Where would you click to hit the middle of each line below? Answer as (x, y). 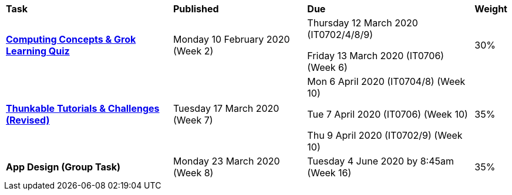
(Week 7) (193, 120)
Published (196, 9)
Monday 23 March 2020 (226, 161)
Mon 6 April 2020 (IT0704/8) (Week (386, 81)
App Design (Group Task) (63, 167)
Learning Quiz (38, 51)
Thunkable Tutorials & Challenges (83, 108)
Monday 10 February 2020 (231, 39)
